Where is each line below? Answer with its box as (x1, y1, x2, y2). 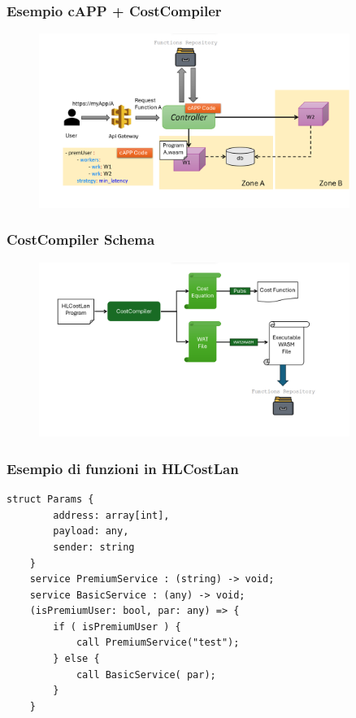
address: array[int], (53, 509, 170, 521)
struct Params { (7, 494, 94, 506)
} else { (53, 653, 100, 665)
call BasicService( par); (76, 668, 216, 681)
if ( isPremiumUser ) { (53, 620, 181, 633)
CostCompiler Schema (7, 229, 155, 250)
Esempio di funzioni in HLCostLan (7, 458, 239, 478)
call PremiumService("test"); (76, 637, 240, 649)
